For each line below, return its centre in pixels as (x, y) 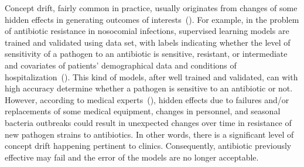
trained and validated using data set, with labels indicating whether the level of (148, 42)
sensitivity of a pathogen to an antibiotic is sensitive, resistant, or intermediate (146, 54)
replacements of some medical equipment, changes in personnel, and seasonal (143, 111)
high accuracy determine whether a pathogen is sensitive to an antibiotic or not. (149, 88)
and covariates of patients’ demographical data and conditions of (121, 65)
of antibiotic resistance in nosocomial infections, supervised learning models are (147, 31)
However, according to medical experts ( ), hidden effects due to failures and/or (147, 99)
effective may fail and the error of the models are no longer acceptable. (132, 157)
